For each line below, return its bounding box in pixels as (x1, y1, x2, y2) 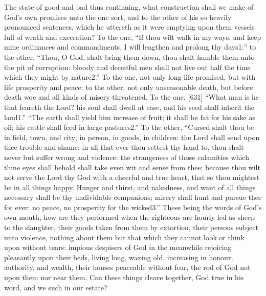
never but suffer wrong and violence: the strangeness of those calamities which (4, 151, 249, 162)
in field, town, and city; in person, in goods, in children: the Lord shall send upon (4, 131, 260, 142)
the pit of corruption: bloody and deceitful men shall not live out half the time (4, 61, 251, 72)
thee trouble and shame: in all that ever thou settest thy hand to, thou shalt (4, 142, 244, 152)
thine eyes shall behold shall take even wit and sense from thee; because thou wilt (4, 162, 260, 172)
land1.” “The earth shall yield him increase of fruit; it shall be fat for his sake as (4, 111, 256, 122)
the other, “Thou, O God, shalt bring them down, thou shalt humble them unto (4, 51, 255, 62)
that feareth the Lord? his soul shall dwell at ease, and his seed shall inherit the (4, 101, 254, 112)
